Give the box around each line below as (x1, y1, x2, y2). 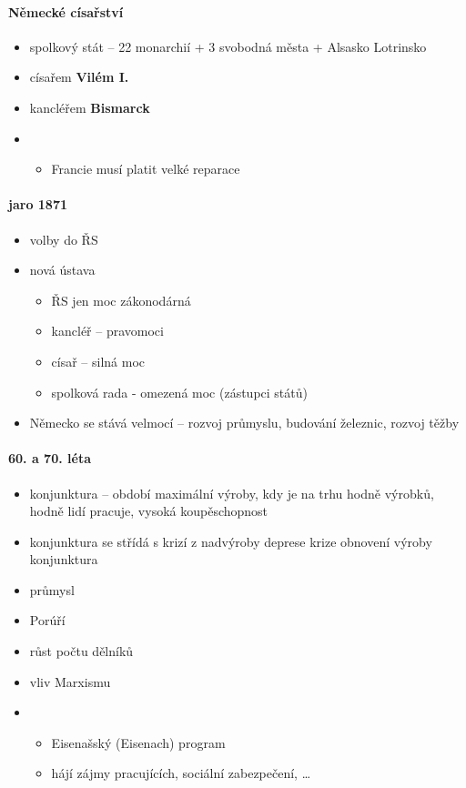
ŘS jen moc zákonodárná (51, 290, 191, 309)
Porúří (29, 611, 66, 630)
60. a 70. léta (8, 449, 91, 468)
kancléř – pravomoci (51, 321, 164, 340)
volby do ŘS (29, 229, 98, 248)
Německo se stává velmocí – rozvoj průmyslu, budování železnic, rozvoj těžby (29, 413, 460, 432)
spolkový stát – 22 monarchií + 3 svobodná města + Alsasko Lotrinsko (29, 36, 427, 56)
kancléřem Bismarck (29, 97, 150, 116)
